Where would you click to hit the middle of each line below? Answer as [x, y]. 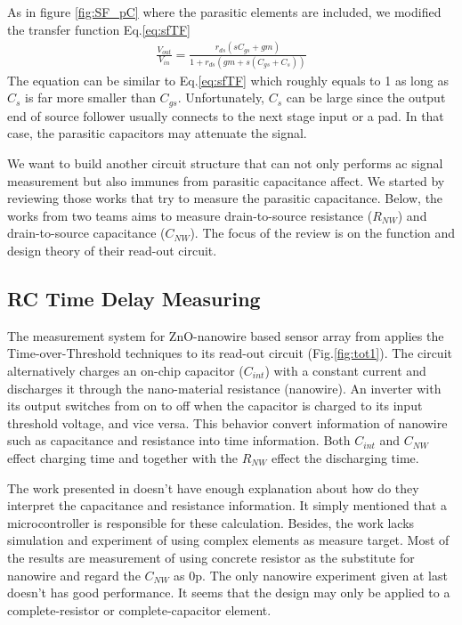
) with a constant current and [345, 371]
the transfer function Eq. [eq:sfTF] [99, 29]
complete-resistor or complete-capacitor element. [139, 609]
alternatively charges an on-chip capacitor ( [126, 371]
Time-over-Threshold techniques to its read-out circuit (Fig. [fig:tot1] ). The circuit [230, 353]
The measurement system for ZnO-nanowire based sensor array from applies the [226, 335]
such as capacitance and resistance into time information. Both [179, 440]
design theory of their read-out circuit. [112, 251]
